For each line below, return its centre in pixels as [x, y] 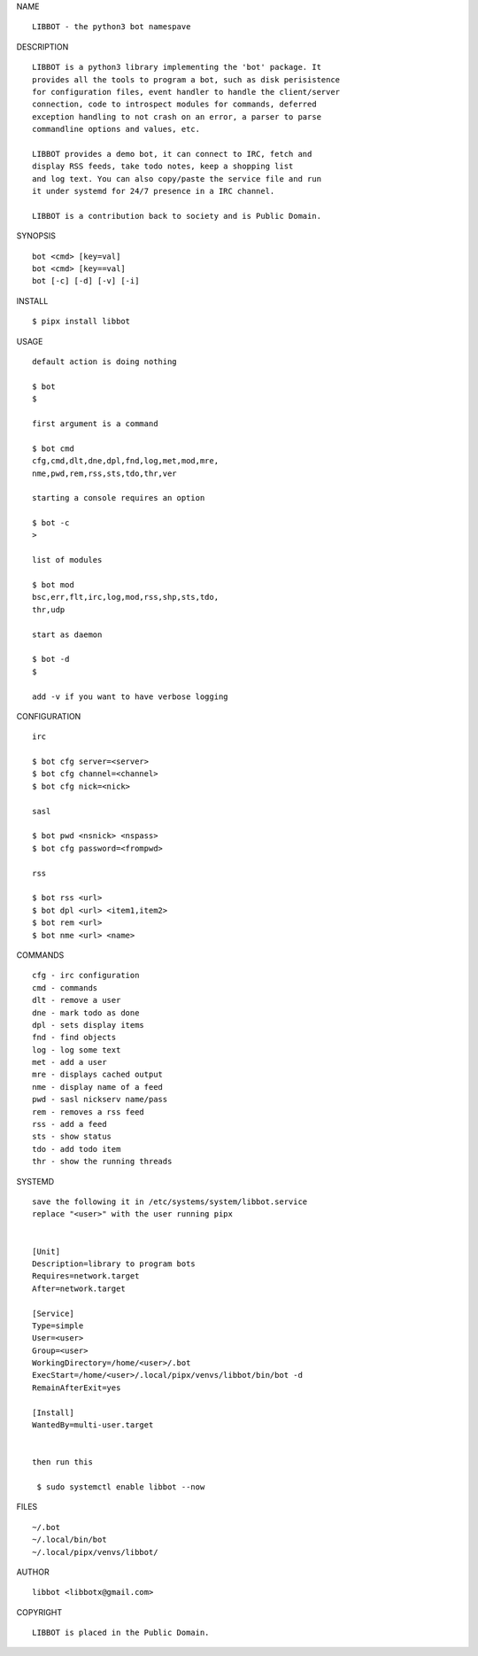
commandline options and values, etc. [116, 129]
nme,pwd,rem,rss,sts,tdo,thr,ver [104, 473]
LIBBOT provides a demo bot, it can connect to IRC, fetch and [172, 154]
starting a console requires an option [119, 498]
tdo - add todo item [77, 1149]
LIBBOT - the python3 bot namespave [112, 27]
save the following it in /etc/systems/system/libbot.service [170, 1201]
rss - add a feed [69, 1124]
